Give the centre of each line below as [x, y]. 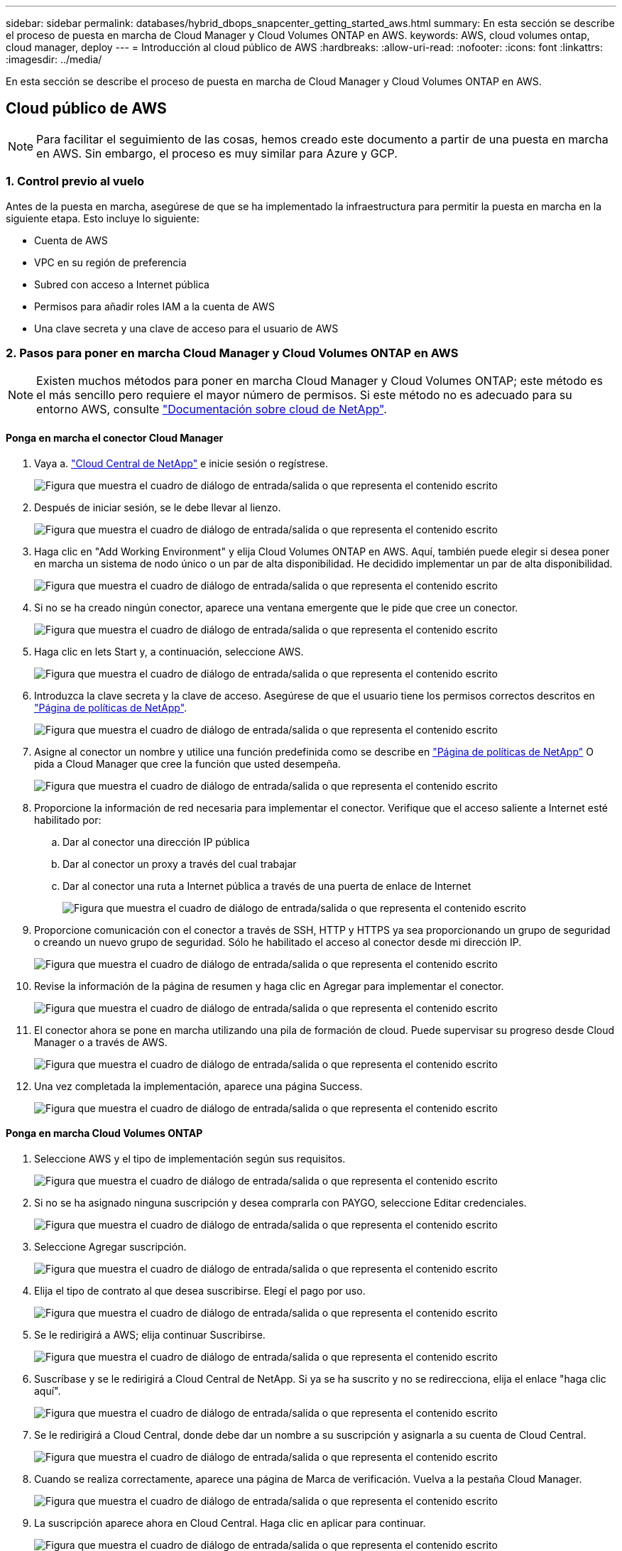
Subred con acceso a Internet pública [122, 284]
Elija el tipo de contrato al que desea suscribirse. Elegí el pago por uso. [200, 1290]
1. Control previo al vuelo [75, 181]
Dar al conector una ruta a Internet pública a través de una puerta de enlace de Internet [267, 886]
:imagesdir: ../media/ [54, 59]
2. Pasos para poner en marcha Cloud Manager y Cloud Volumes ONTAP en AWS [232, 353]
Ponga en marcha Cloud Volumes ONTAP [104, 1133]
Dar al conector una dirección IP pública [156, 842]
